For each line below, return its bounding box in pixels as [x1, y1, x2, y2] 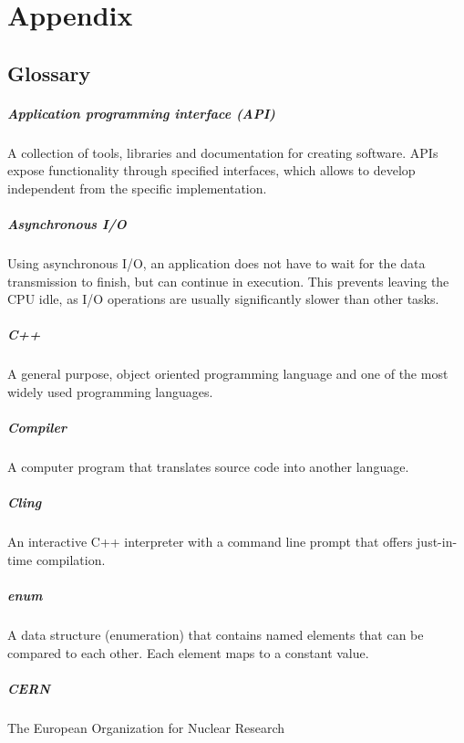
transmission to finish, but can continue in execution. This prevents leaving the [7, 271, 449, 290]
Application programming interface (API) [7, 103, 275, 122]
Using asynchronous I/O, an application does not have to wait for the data [7, 254, 426, 273]
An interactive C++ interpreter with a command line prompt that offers [7, 532, 413, 551]
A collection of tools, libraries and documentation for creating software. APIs [7, 142, 438, 162]
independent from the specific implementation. [7, 178, 267, 197]
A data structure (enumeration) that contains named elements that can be [7, 625, 424, 644]
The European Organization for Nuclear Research [7, 717, 285, 737]
